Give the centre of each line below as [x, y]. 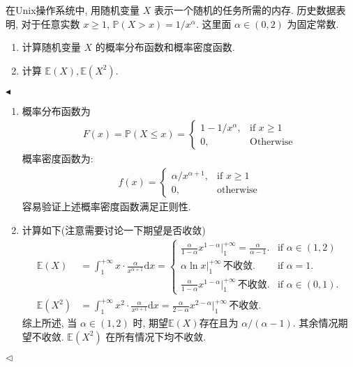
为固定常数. [313, 23]
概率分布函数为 [56, 110]
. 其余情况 [315, 323]
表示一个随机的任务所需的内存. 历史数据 [245, 10]
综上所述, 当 [50, 323]
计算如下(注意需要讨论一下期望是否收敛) [114, 229]
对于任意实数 [51, 23]
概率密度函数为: [58, 158]
